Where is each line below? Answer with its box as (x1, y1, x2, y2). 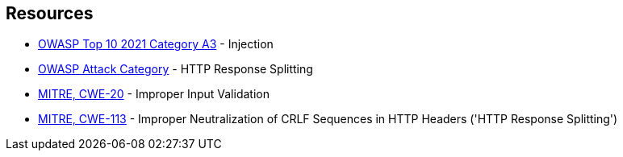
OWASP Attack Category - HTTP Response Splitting (38, 62, 313, 76)
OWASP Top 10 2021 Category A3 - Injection (38, 37, 274, 52)
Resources (6, 3, 94, 23)
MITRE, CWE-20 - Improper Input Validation (38, 87, 270, 101)
